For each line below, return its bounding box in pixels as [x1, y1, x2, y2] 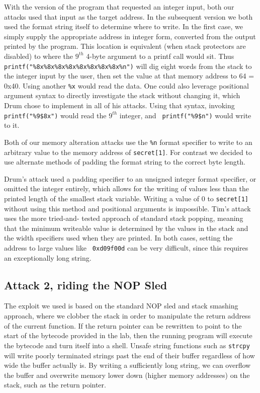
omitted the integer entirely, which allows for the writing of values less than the [4, 183, 249, 194]
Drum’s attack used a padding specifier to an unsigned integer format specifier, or [4, 173, 256, 184]
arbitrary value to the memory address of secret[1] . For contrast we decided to [4, 146, 252, 157]
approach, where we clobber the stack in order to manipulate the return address [4, 310, 251, 321]
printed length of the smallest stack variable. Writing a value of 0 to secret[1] [4, 193, 248, 203]
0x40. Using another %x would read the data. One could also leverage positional [4, 80, 249, 91]
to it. [4, 120, 20, 130]
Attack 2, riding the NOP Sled [4, 277, 167, 292]
